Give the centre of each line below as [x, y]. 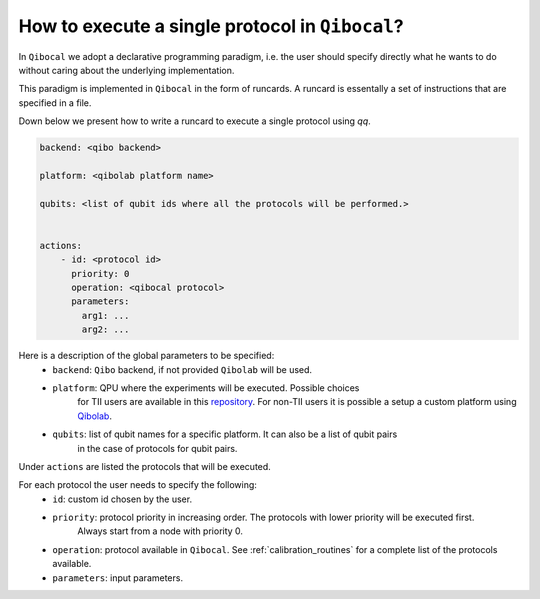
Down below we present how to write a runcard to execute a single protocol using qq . [195, 121]
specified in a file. [55, 102]
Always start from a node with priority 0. [160, 531]
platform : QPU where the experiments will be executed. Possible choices [206, 387]
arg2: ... [105, 329]
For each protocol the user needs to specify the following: [137, 485]
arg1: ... [105, 315]
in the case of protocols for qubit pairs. [157, 448]
